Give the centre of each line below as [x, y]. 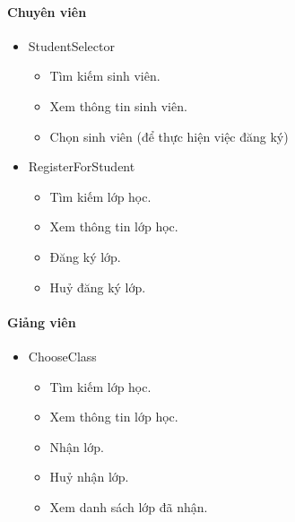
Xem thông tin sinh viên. [118, 105]
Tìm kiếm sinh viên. [105, 76]
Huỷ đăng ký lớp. [98, 287]
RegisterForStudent [82, 166]
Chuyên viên [47, 11]
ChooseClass [62, 356]
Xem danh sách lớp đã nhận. [129, 506]
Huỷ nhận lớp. [89, 477]
